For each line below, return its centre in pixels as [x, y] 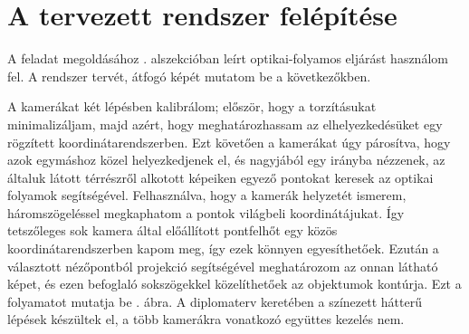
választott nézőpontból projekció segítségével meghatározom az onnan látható [223, 266]
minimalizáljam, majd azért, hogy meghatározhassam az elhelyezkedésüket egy [225, 124]
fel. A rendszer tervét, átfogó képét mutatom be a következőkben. [189, 76]
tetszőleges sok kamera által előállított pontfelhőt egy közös [172, 230]
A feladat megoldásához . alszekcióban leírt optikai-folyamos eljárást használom [228, 58]
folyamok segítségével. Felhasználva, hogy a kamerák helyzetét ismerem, [207, 195]
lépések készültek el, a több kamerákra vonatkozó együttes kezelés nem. [206, 319]
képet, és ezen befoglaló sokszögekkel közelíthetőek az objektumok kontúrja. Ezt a [234, 284]
